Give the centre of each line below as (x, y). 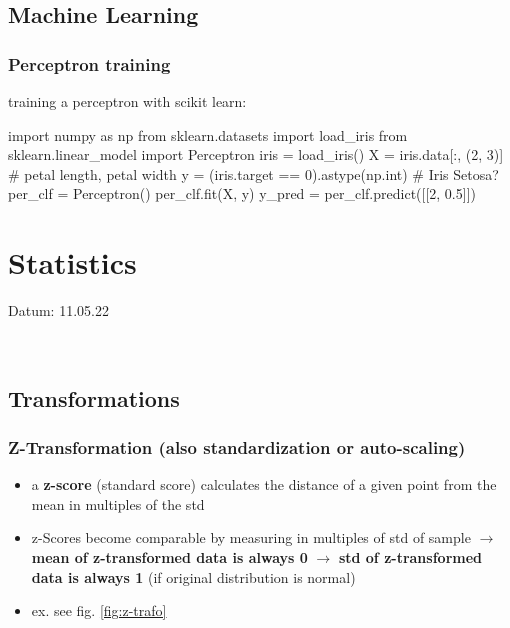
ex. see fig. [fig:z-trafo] (99, 610)
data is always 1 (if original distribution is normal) (193, 576)
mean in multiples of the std (118, 503)
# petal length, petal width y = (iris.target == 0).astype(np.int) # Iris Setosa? (253, 173)
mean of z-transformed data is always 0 (169, 557)
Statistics (72, 262)
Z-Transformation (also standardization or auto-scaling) (237, 446)
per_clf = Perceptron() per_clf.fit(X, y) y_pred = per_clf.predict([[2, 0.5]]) (242, 193)
